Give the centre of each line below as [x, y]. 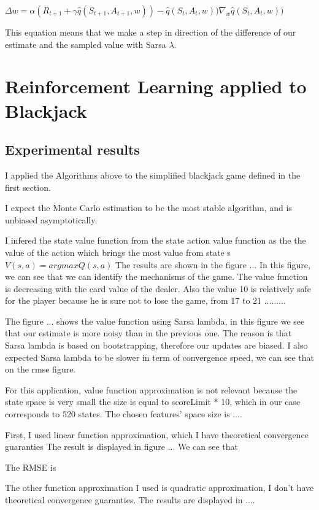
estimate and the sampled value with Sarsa [86, 44]
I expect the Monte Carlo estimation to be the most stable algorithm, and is [148, 208]
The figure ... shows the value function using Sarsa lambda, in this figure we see [155, 321]
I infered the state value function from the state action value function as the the [156, 240]
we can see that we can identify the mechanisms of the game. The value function [156, 276]
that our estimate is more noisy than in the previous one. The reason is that [148, 333]
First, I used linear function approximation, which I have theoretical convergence [157, 434]
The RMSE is [31, 467]
